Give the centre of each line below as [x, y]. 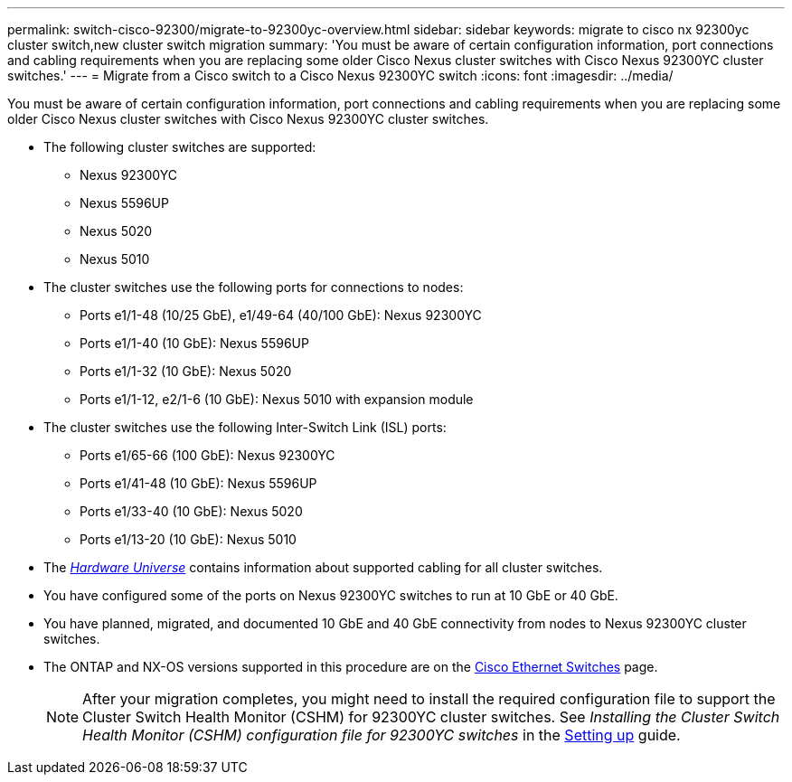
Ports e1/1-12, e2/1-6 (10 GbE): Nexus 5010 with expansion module [277, 399]
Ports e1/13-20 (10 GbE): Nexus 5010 [188, 539]
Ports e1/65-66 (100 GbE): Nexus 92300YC [207, 455]
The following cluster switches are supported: [180, 147]
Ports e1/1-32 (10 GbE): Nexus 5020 [186, 371]
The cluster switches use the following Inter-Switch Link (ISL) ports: [245, 427]
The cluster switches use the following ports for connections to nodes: [254, 287]
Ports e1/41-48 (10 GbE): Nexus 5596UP [198, 483]
